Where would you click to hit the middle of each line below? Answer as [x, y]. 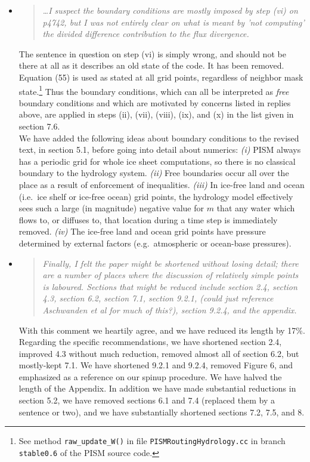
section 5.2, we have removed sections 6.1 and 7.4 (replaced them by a [147, 400]
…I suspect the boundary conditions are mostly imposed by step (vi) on [170, 10]
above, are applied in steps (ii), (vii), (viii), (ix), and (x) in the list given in [156, 114]
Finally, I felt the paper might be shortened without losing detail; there [170, 263]
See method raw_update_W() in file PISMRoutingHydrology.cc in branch [152, 441]
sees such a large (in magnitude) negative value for [111, 208]
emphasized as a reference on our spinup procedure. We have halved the [150, 376]
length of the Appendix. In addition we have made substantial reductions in [157, 388]
